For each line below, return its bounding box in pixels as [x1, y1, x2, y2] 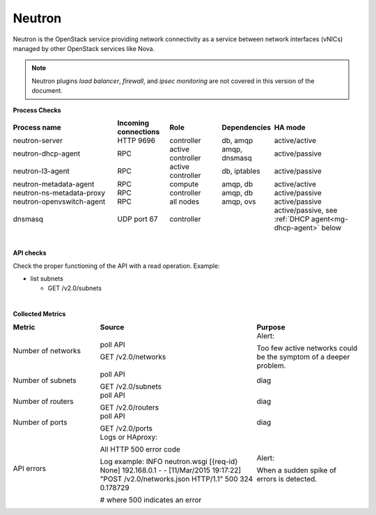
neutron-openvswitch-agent [13, 196, 106, 206]
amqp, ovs [221, 196, 257, 206]
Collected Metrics [13, 310, 66, 318]
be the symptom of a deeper [256, 352, 350, 361]
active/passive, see [274, 205, 338, 215]
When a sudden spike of [256, 465, 337, 475]
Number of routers [13, 396, 74, 406]
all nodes [169, 196, 200, 206]
